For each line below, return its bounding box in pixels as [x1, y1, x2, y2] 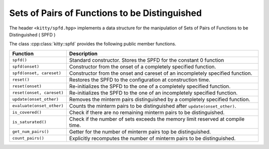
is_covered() [12, 110, 42, 115]
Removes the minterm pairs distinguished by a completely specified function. [69, 96, 251, 103]
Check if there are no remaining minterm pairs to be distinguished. [69, 109, 225, 116]
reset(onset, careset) [12, 90, 64, 96]
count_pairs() [12, 136, 44, 141]
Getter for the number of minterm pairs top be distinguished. [69, 128, 211, 135]
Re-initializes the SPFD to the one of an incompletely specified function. [69, 89, 238, 96]
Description [69, 50, 98, 57]
